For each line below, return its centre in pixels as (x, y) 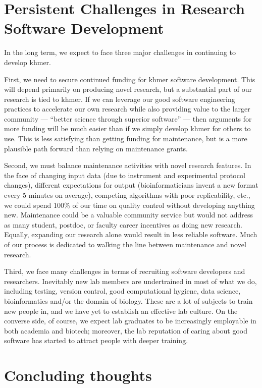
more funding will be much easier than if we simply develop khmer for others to (127, 128)
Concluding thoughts (78, 375)
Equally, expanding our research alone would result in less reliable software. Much (131, 234)
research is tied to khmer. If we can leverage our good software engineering (120, 99)
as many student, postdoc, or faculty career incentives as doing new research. (123, 224)
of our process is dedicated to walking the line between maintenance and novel (125, 244)
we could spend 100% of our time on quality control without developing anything (129, 205)
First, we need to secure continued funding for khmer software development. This (130, 79)
